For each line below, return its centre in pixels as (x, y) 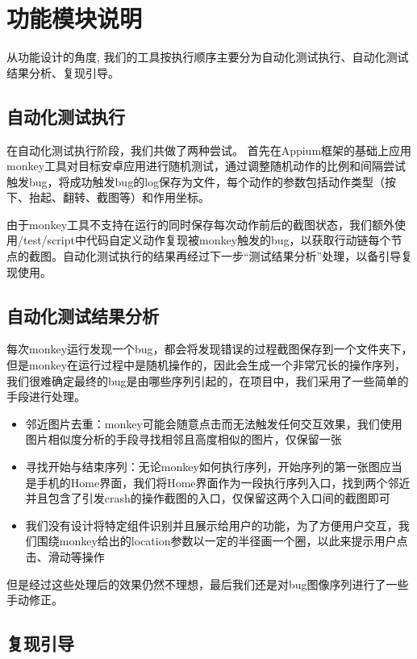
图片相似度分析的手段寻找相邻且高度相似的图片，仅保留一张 (183, 439)
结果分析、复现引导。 (63, 72)
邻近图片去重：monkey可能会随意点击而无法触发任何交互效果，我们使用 (214, 423)
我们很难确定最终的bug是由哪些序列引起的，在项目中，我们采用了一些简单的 (208, 380)
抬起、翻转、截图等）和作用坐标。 (119, 197)
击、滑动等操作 (65, 557)
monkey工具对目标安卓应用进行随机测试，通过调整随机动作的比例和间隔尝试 (206, 166)
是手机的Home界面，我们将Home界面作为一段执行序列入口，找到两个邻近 (218, 482)
